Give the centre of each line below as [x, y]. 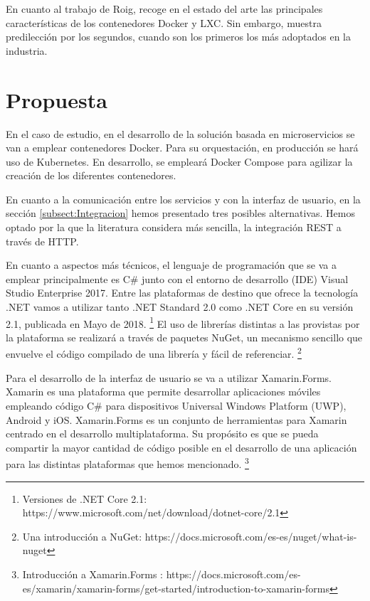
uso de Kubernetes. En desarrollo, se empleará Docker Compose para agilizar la [179, 161]
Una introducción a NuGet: [82, 536]
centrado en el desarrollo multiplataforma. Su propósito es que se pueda [162, 434]
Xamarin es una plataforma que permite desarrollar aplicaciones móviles [163, 392]
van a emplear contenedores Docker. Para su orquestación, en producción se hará [182, 148]
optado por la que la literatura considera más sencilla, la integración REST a [174, 227]
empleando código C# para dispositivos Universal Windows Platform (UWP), [176, 405]
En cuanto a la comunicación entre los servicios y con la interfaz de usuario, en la [183, 199]
